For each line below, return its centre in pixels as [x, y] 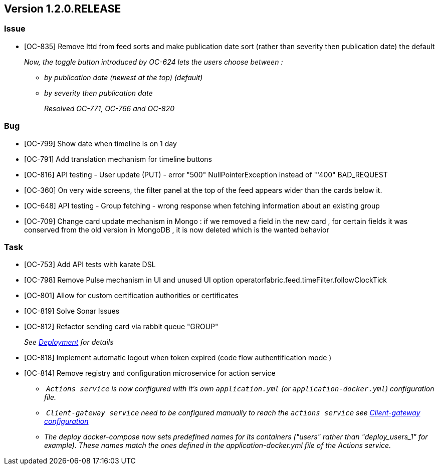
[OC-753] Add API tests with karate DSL [90, 265]
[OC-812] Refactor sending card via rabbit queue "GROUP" [121, 327]
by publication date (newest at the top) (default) [124, 77]
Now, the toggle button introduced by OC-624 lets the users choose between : [154, 62]
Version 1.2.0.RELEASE [63, 9]
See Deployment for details [69, 342]
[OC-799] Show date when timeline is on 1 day [100, 143]
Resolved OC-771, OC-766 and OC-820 [109, 108]
